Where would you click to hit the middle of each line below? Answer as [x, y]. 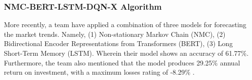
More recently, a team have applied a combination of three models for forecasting [125, 24]
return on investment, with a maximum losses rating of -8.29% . [99, 72]
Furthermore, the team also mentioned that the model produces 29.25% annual [122, 62]
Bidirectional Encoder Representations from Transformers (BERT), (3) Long [118, 43]
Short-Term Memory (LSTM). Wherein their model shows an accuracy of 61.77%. [126, 53]
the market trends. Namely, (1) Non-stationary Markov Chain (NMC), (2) [115, 34]
